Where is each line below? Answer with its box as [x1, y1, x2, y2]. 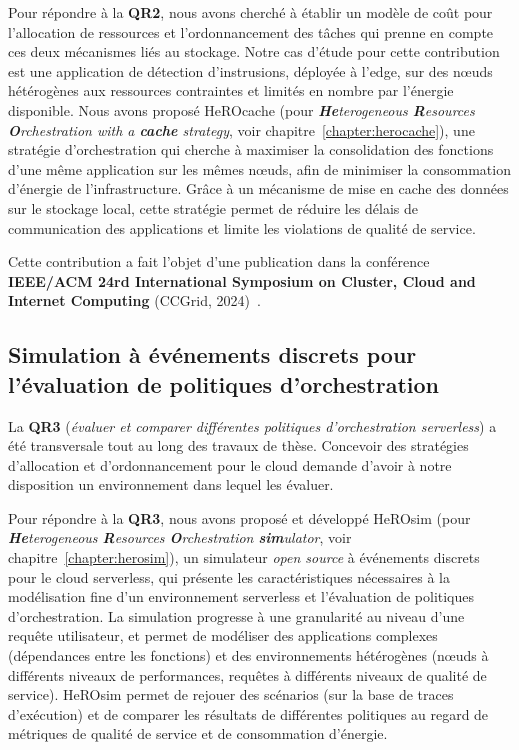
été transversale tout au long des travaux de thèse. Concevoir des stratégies [8, 435, 469, 456]
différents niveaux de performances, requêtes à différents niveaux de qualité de [8, 664, 487, 685]
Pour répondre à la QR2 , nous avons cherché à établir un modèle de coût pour [8, 2, 493, 22]
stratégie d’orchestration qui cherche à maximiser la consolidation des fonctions [8, 139, 494, 160]
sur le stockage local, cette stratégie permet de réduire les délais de [8, 197, 419, 218]
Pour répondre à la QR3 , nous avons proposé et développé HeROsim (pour [8, 507, 471, 528]
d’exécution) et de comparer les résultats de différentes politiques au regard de [8, 703, 489, 724]
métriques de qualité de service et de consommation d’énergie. [8, 723, 388, 744]
